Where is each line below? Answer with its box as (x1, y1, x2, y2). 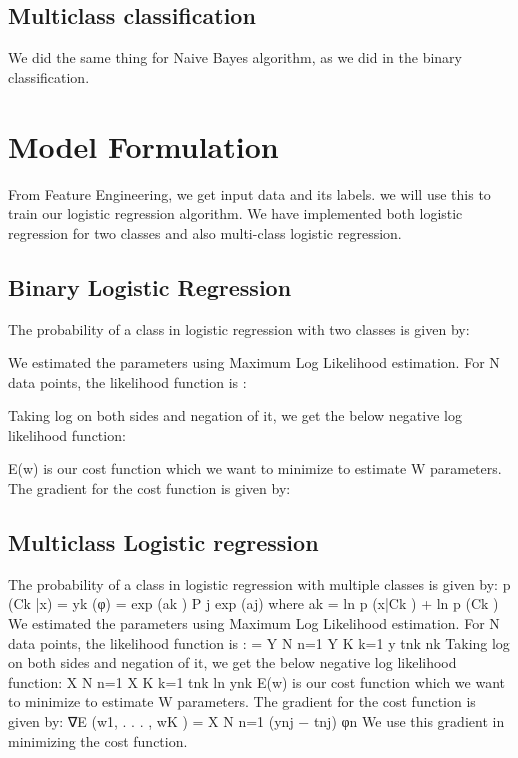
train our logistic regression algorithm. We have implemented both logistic (8, 203, 463, 224)
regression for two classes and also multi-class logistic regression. (8, 222, 402, 243)
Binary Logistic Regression (8, 271, 292, 302)
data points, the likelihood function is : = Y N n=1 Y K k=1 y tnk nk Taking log (8, 632, 510, 653)
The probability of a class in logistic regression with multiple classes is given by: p (8, 573, 511, 594)
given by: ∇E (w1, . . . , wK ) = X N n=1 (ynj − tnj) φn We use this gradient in (8, 711, 505, 732)
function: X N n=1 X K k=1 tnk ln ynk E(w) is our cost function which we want (8, 671, 506, 692)
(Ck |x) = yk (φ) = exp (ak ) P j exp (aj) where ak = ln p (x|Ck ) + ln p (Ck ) (8, 593, 499, 614)
